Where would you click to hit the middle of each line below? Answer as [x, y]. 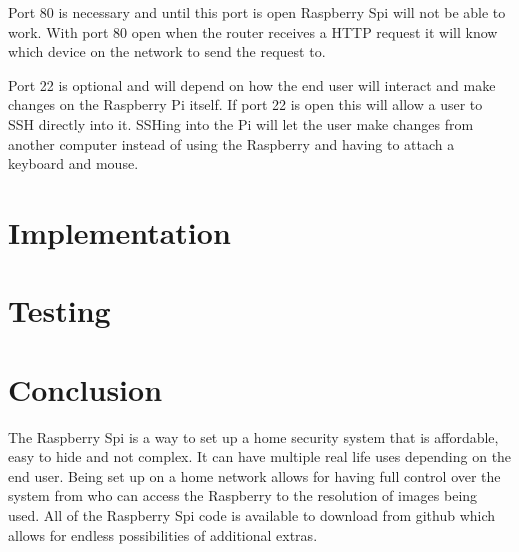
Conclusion [85, 388]
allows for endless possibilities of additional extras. [163, 534]
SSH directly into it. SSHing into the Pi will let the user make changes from [241, 123]
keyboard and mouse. [73, 163]
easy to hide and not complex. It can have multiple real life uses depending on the [260, 456]
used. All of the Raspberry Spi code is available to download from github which [252, 515]
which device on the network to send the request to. [167, 51]
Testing [59, 310]
